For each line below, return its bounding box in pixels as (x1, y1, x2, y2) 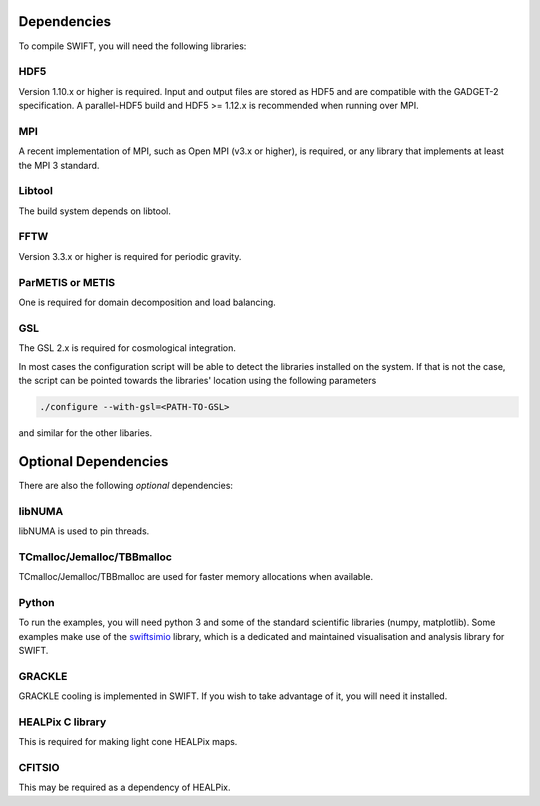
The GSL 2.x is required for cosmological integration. (18, 342, 237, 354)
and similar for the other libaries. (18, 426, 153, 439)
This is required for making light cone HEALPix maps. (18, 736, 238, 748)
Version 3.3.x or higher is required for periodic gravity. (18, 250, 242, 262)
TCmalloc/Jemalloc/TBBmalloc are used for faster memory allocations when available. (18, 571, 374, 583)
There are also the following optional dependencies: (18, 479, 234, 491)
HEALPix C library (18, 715, 107, 729)
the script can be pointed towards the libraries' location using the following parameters (18, 374, 377, 386)
